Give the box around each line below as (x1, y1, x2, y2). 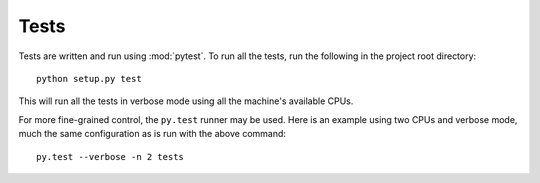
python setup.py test (36, 73, 142, 84)
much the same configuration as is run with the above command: (18, 128, 287, 140)
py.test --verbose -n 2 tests (36, 151, 185, 162)
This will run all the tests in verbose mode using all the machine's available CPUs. (18, 95, 354, 107)
